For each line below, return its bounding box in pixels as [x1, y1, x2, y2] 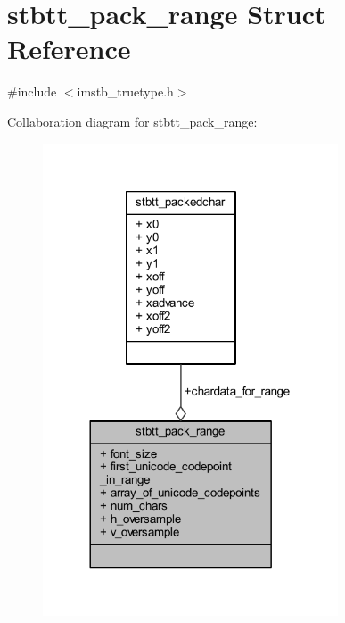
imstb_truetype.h [77, 82, 174, 101]
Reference [7, 30, 131, 67]
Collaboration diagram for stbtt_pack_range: [7, 112, 258, 130]
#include [7, 82, 57, 101]
